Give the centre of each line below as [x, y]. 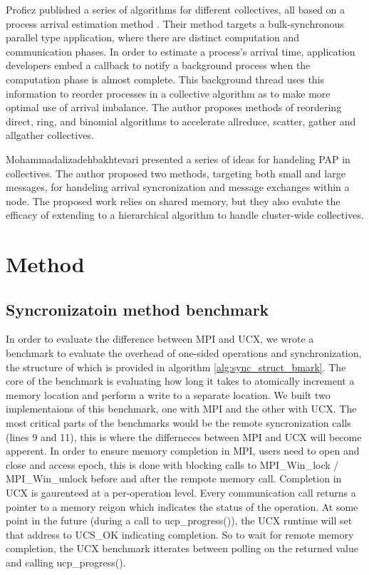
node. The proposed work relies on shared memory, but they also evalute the [173, 201]
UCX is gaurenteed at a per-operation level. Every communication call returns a [181, 493]
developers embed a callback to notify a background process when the [158, 65]
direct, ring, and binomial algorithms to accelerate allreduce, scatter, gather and [181, 121]
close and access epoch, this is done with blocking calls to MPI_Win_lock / [172, 464]
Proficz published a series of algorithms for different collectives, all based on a [176, 9]
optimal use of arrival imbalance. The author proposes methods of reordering [174, 107]
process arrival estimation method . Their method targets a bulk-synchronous [175, 23]
